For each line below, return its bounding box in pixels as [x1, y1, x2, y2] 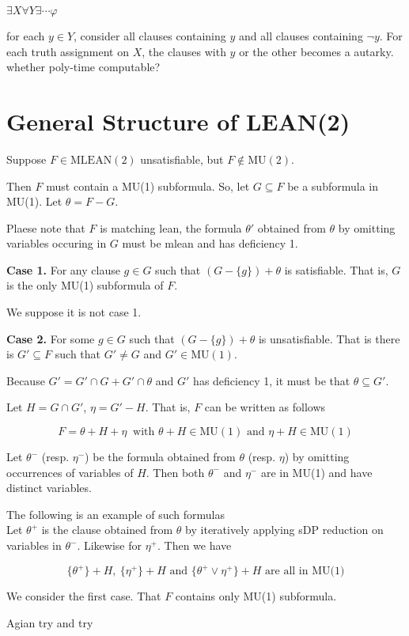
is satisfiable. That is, [284, 261, 388, 278]
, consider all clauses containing [74, 28, 226, 44]
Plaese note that [6, 219, 85, 236]
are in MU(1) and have [260, 464, 373, 480]
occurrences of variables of [6, 464, 134, 480]
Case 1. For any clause [6, 261, 120, 278]
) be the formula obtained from [85, 449, 236, 465]
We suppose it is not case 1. [6, 304, 142, 320]
